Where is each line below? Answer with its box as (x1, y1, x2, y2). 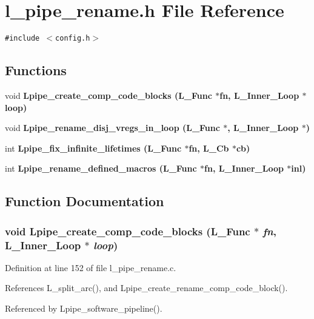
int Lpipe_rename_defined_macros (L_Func (5, 162, 197, 175)
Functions (5, 61, 67, 79)
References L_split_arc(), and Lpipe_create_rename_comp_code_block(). (5, 281, 288, 294)
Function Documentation (5, 192, 164, 210)
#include (5, 34, 40, 43)
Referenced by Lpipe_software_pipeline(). (5, 302, 162, 315)
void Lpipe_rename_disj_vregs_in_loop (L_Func (5, 121, 220, 134)
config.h (55, 34, 90, 43)
